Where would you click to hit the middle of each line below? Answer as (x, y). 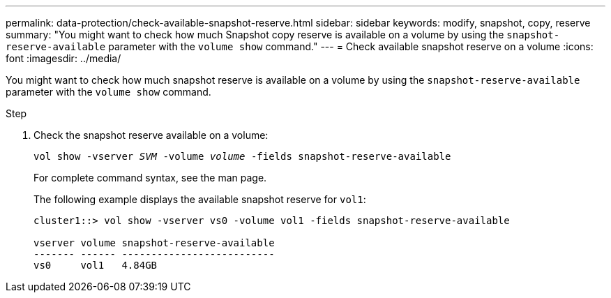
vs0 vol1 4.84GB (96, 265)
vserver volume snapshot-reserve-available (154, 243)
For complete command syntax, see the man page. (150, 178)
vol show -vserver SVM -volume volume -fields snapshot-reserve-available (242, 156)
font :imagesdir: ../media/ (63, 58)
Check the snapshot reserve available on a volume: (151, 135)
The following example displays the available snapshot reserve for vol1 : (200, 199)
